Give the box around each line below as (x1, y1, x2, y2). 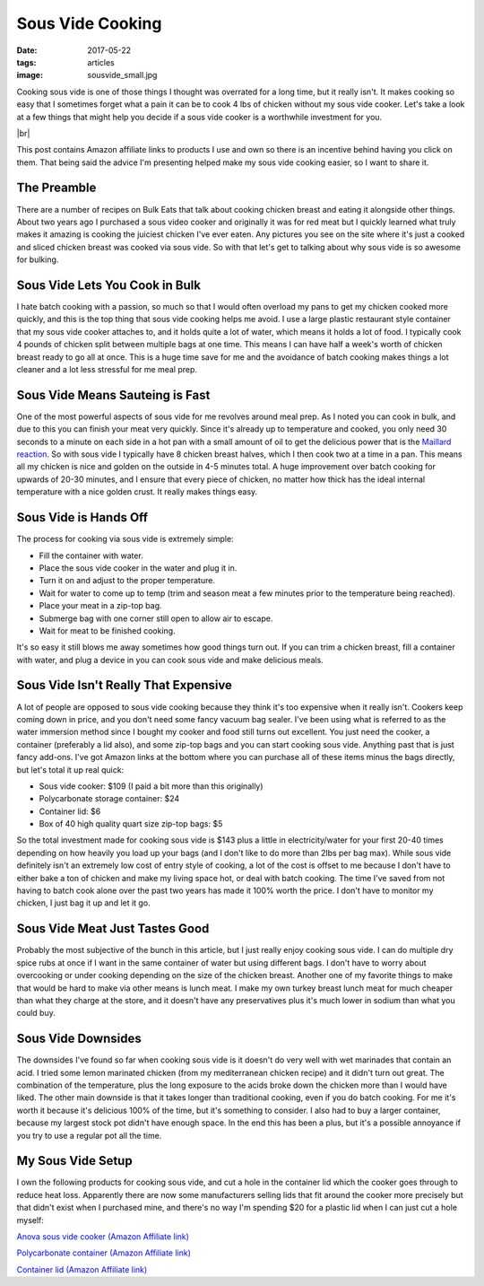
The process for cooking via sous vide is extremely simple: (16, 534, 234, 545)
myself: (16, 1214, 45, 1225)
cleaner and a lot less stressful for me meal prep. (16, 364, 197, 374)
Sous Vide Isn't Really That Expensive (16, 678, 233, 693)
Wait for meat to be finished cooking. (39, 625, 176, 636)
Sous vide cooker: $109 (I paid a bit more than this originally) (39, 781, 264, 792)
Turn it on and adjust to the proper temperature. (39, 575, 215, 586)
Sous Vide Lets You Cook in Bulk (16, 277, 202, 293)
